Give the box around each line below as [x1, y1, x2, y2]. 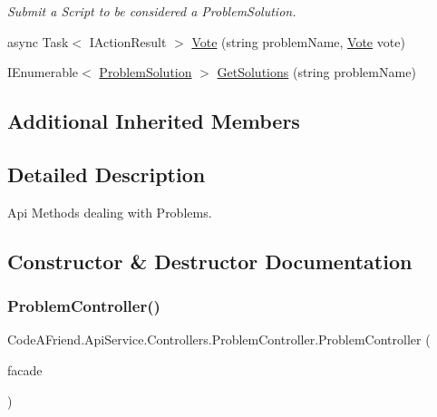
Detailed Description [7, 160, 206, 188]
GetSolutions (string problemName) [217, 63, 416, 82]
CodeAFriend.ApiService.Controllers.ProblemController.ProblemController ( [7, 330, 431, 349]
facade [7, 360, 43, 379]
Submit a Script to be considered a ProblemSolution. [7, 2, 296, 20]
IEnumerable [7, 63, 79, 82]
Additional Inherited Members [7, 107, 300, 135]
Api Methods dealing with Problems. [7, 202, 212, 221]
